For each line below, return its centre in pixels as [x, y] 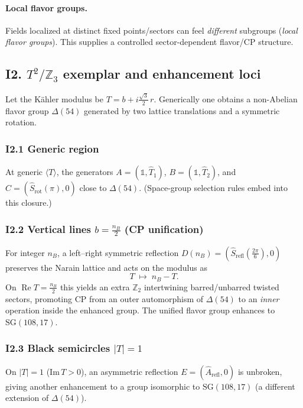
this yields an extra [95, 286]
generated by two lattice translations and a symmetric [182, 110]
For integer [25, 252]
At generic [24, 172]
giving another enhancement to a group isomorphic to [103, 386]
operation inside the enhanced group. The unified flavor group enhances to [140, 310]
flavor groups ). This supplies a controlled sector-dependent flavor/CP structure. [149, 42]
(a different [275, 386]
